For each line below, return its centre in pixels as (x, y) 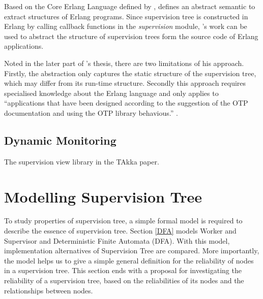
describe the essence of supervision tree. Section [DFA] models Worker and (120, 231)
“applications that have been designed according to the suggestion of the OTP (126, 103)
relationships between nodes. (49, 290)
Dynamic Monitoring (60, 140)
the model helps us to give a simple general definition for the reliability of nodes (129, 260)
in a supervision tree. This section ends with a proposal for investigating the (123, 270)
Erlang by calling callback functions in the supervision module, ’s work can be (126, 26)
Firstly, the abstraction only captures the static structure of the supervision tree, (130, 73)
